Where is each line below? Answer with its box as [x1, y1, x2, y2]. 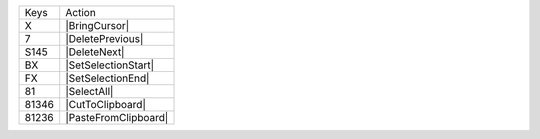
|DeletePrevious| [65, 32, 144, 45]
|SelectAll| [65, 85, 114, 98]
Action [65, 6, 97, 19]
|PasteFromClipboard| [65, 111, 169, 124]
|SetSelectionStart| [65, 58, 155, 72]
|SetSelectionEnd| [65, 71, 150, 85]
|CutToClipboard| [65, 98, 147, 111]
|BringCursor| [65, 19, 130, 32]
